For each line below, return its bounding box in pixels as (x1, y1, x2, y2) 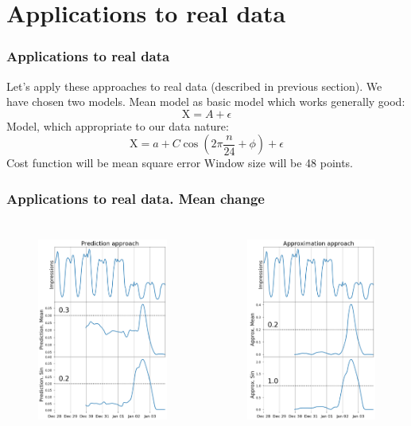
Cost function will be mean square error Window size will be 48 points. (6, 154, 354, 171)
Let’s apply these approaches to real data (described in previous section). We (6, 77, 382, 94)
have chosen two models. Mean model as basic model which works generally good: (6, 93, 405, 110)
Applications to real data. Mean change (6, 188, 265, 208)
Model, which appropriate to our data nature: (6, 117, 229, 134)
